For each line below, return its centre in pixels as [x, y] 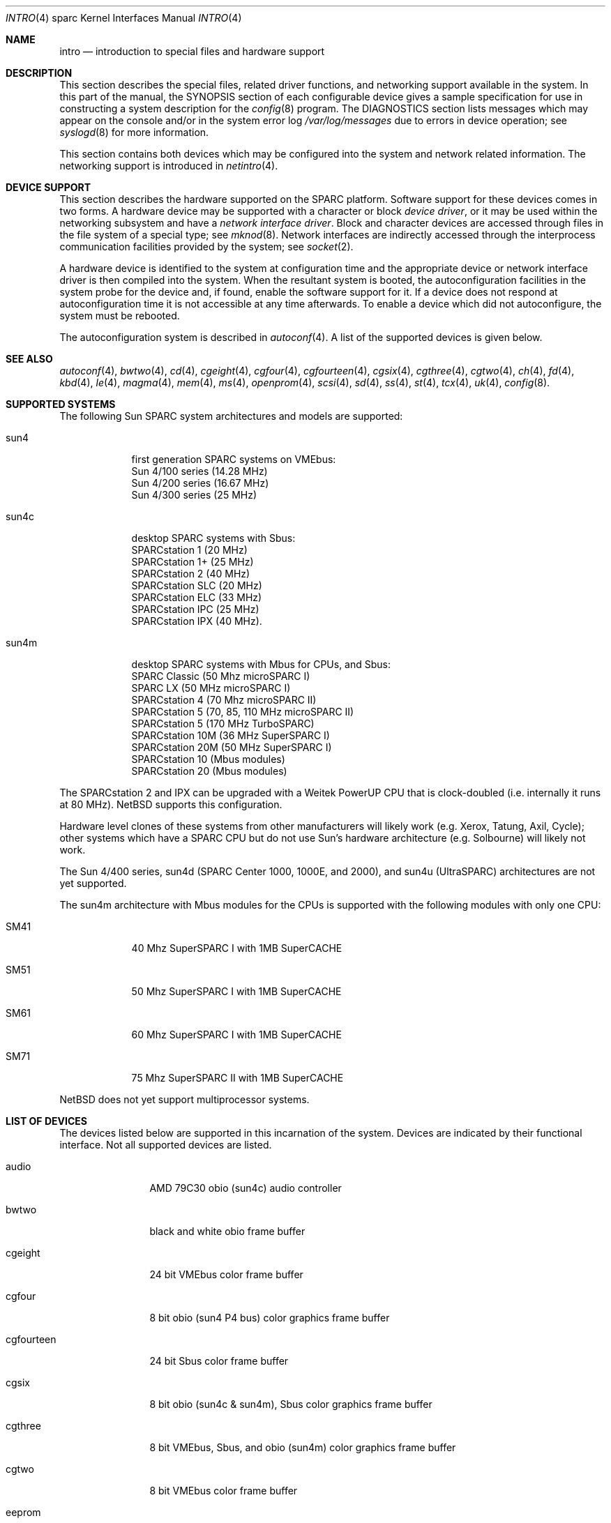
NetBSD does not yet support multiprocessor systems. [184, 1099]
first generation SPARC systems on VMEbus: [234, 459]
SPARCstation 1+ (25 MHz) [193, 562]
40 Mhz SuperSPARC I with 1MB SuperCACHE [237, 948]
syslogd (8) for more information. [134, 132]
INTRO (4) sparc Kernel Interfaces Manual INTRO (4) [124, 18]
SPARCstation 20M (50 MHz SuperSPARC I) [232, 747]
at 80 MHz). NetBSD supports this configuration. [171, 804]
